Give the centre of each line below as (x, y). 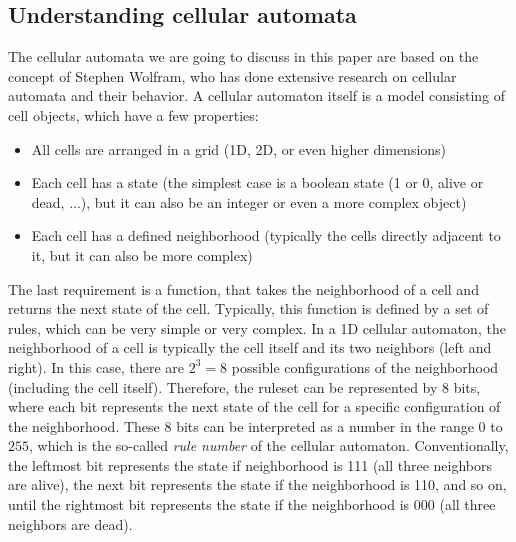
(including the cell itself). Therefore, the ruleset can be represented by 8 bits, (244, 386)
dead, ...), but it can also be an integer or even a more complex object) (249, 201)
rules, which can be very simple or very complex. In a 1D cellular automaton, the (257, 327)
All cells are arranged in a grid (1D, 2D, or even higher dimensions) (239, 148)
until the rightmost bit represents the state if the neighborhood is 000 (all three (252, 504)
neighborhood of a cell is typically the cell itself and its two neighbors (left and (250, 347)
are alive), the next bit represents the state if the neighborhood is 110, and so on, (257, 484)
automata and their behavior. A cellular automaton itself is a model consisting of (257, 95)
